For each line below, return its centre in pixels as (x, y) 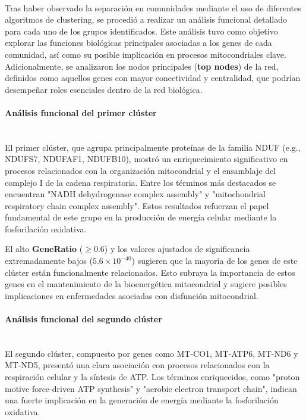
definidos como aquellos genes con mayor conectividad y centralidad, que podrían (153, 78)
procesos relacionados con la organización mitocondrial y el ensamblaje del (141, 170)
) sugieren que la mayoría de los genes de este (214, 261)
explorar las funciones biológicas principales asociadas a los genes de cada (138, 43)
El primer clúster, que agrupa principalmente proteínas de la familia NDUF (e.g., (153, 147)
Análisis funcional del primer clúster (81, 112)
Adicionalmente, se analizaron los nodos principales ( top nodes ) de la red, (142, 66)
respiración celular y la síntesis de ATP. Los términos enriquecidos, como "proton (152, 377)
